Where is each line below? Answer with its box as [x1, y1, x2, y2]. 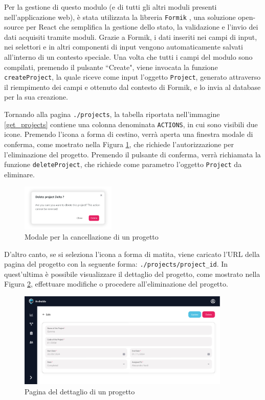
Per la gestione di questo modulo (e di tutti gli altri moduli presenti [4, 2, 217, 12]
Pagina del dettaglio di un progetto [25, 386, 135, 396]
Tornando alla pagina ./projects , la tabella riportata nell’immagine [4, 109, 220, 120]
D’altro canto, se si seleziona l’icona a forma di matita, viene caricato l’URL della [4, 248, 260, 259]
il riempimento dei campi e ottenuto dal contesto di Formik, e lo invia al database [4, 81, 261, 92]
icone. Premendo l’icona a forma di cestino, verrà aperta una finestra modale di [4, 129, 253, 139]
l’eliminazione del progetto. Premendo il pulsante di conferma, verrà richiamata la [4, 149, 261, 159]
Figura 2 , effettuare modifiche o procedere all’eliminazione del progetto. [4, 278, 228, 289]
